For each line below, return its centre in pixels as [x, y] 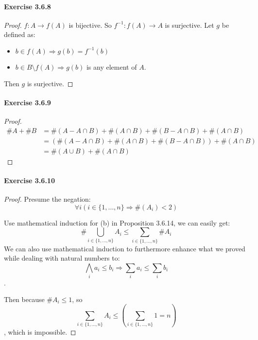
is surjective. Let [189, 25]
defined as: [20, 34]
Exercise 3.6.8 [27, 6]
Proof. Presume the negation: [47, 199]
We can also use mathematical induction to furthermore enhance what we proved [125, 248]
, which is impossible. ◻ [40, 331]
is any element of [112, 66]
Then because [24, 299]
